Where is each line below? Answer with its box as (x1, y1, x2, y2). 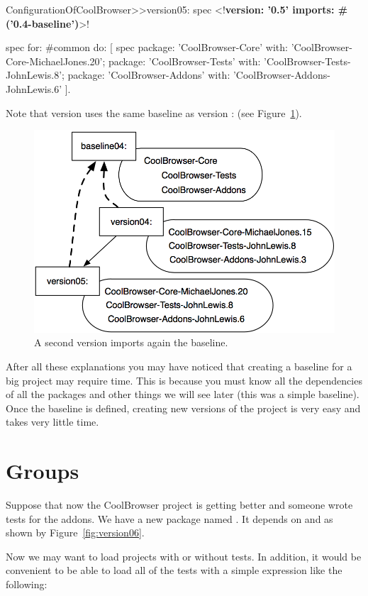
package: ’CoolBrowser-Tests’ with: (108, 53, 261, 68)
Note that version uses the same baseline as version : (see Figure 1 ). (6, 105, 302, 120)
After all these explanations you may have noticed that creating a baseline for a (6, 359, 352, 374)
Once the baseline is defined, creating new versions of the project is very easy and (6, 400, 361, 415)
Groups (6, 456, 79, 485)
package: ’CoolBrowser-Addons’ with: (67, 67, 230, 82)
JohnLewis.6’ (6, 81, 62, 96)
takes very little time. (6, 414, 99, 429)
